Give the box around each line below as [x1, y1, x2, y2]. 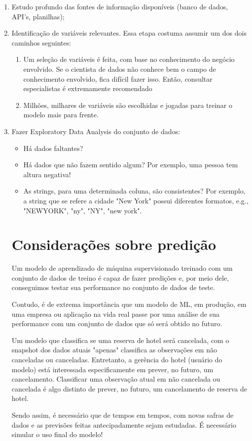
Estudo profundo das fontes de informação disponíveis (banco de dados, [11, 1, 228, 11]
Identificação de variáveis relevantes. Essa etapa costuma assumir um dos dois [11, 28, 247, 38]
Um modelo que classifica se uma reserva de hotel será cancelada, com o [11, 335, 229, 345]
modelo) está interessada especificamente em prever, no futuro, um [11, 364, 214, 374]
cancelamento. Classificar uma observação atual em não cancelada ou [11, 374, 220, 384]
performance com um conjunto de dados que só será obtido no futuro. [11, 318, 222, 329]
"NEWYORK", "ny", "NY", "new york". [23, 205, 142, 215]
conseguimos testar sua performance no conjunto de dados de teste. [11, 282, 215, 293]
